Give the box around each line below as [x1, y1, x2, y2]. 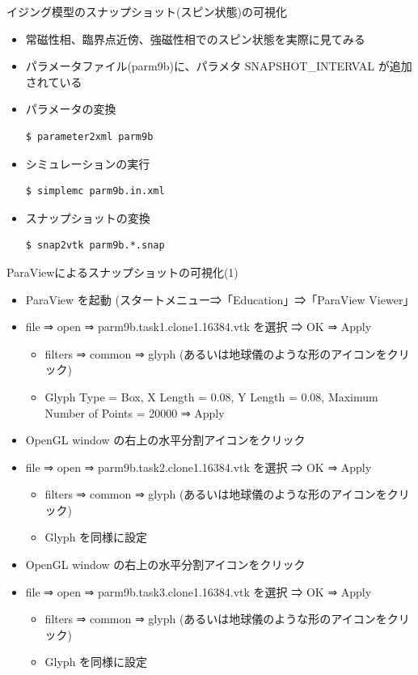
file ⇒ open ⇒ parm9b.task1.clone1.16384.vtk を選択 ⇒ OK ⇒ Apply [25, 318, 372, 335]
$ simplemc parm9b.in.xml [25, 185, 165, 197]
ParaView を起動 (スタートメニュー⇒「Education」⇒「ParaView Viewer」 [25, 291, 415, 308]
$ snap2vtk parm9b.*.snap [25, 240, 165, 252]
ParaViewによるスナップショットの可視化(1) [6, 263, 239, 280]
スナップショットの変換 [25, 209, 150, 226]
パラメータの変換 [25, 100, 116, 117]
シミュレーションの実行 [25, 155, 150, 172]
